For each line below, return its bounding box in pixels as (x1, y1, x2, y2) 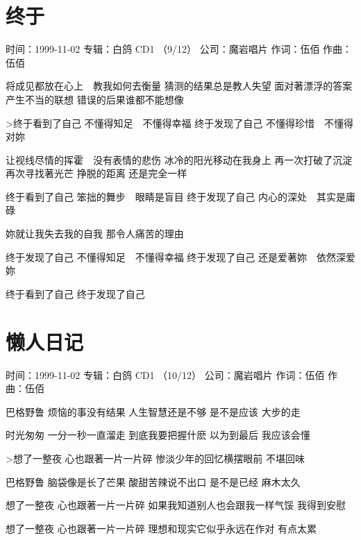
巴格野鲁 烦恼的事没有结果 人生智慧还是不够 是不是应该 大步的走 (6, 404, 301, 419)
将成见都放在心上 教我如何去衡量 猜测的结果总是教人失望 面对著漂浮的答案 (6, 78, 353, 93)
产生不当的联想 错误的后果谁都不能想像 (6, 92, 184, 106)
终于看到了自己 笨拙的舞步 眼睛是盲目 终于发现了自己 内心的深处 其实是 (6, 189, 346, 203)
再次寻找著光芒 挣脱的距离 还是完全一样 (6, 166, 187, 180)
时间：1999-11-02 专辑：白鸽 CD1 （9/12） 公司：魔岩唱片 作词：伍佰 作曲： (6, 42, 353, 56)
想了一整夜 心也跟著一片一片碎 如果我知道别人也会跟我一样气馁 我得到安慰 (6, 498, 346, 512)
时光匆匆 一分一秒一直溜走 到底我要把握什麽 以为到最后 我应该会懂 (6, 428, 310, 442)
